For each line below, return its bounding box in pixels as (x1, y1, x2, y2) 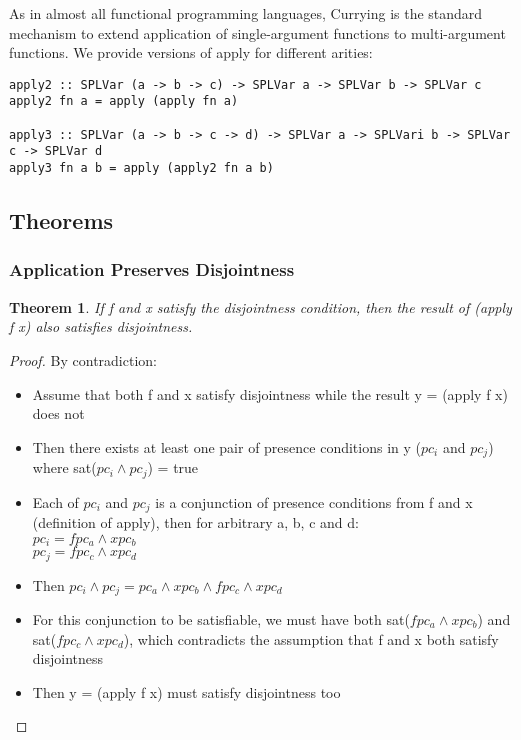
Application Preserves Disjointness (9, 257, 295, 282)
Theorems (9, 205, 114, 236)
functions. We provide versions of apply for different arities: (9, 42, 373, 63)
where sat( (32, 457, 97, 478)
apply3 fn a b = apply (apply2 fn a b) (9, 161, 274, 176)
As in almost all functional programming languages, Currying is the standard (9, 3, 483, 23)
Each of (32, 491, 79, 512)
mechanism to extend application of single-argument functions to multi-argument (9, 22, 506, 43)
